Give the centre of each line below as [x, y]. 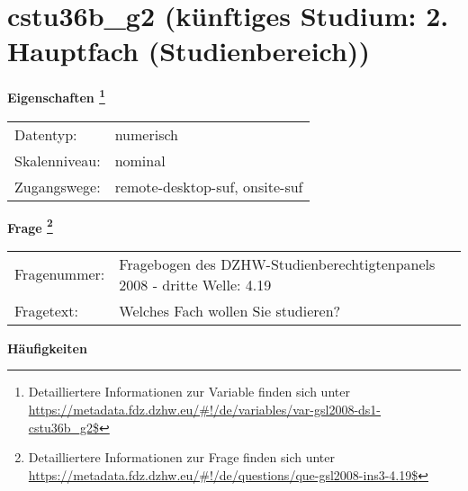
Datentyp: [46, 134]
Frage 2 [30, 226]
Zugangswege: [58, 186]
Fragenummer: [60, 274]
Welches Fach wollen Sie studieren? [230, 310]
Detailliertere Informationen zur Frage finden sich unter [182, 457]
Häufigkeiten [47, 348]
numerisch [146, 134]
